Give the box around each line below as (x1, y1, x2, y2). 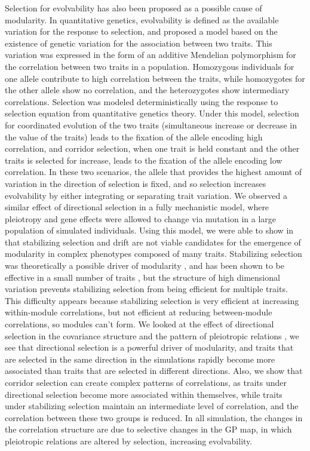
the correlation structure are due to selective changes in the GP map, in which (5, 423, 292, 435)
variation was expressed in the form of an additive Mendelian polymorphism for (5, 48, 296, 61)
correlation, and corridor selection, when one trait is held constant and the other (5, 142, 300, 155)
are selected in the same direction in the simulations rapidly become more (5, 352, 275, 365)
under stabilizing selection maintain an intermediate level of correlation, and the (5, 400, 299, 412)
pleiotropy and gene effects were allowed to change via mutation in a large (5, 212, 276, 225)
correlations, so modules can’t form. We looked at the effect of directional (5, 318, 274, 330)
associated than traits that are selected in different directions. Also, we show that (5, 364, 303, 377)
